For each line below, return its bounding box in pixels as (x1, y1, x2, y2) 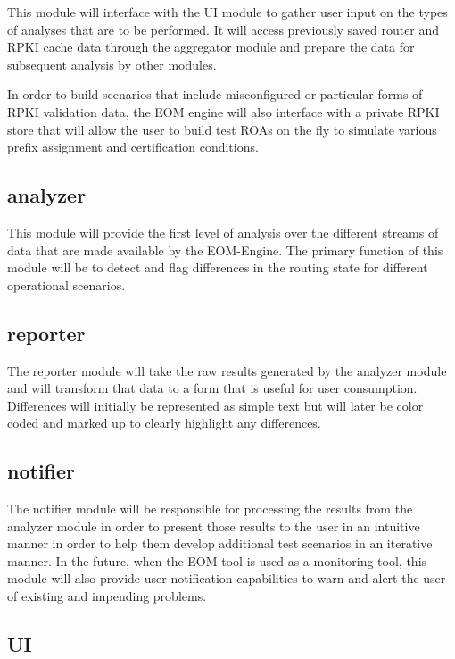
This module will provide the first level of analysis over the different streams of (7, 222, 439, 241)
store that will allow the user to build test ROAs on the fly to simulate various (7, 120, 437, 138)
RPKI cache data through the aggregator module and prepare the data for (7, 38, 415, 56)
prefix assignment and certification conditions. (7, 138, 259, 156)
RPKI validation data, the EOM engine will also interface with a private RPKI (7, 102, 440, 121)
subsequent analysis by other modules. (7, 54, 217, 73)
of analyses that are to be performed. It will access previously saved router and (7, 20, 440, 38)
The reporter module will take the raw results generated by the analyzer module (7, 361, 447, 380)
